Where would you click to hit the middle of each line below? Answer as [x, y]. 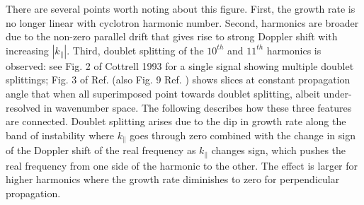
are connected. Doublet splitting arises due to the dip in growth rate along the [176, 121]
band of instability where [60, 135]
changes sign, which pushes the [279, 150]
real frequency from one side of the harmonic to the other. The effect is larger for [182, 165]
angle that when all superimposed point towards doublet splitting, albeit [163, 93]
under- [337, 93]
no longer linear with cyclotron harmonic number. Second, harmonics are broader [182, 22]
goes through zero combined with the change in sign [243, 135]
